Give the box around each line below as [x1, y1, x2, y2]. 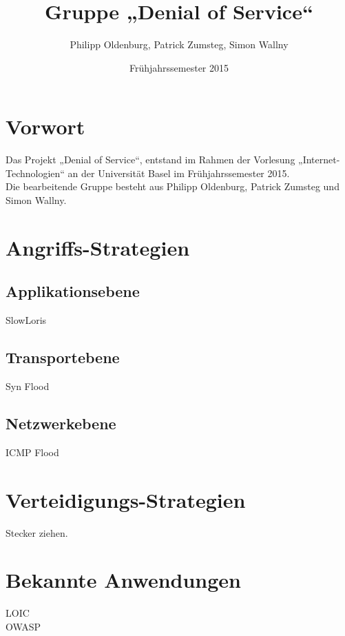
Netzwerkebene [6, 412, 116, 433]
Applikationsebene [6, 280, 140, 302]
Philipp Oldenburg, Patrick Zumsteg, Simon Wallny [70, 37, 289, 52]
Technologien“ [6, 165, 65, 180]
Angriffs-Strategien [6, 233, 190, 261]
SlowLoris [6, 313, 47, 327]
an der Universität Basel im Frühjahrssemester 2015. [67, 165, 290, 180]
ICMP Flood [6, 444, 59, 459]
